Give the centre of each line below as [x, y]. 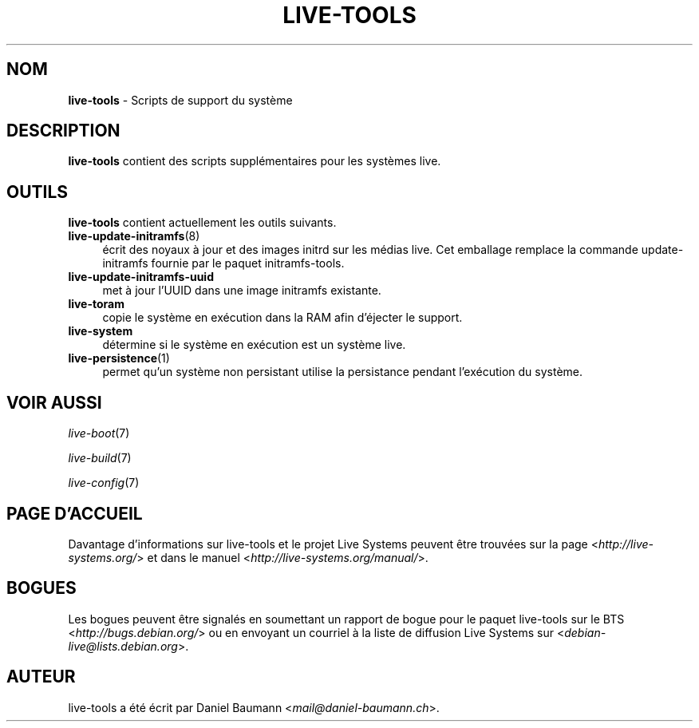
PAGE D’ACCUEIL [75, 513]
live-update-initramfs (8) [134, 236]
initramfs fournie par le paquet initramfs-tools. [223, 263]
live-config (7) [104, 483]
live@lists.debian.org [123, 646]
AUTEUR [41, 677]
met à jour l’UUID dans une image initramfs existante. [242, 291]
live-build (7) [100, 458]
